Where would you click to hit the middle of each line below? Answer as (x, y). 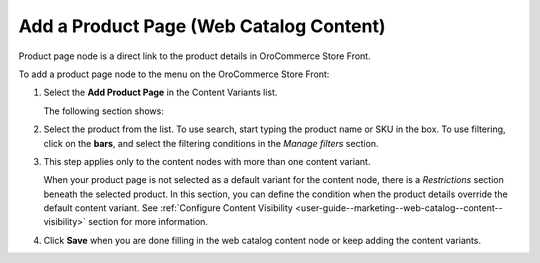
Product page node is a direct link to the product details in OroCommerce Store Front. (194, 56)
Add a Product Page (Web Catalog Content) (202, 26)
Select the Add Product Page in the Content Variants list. (160, 92)
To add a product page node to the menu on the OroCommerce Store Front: (174, 74)
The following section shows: (103, 111)
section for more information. (148, 222)
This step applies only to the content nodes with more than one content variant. (207, 161)
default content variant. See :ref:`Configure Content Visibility (168, 208)
